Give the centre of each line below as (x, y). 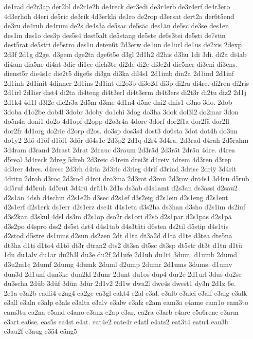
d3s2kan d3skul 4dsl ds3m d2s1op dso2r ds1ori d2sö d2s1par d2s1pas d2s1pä (118, 217)
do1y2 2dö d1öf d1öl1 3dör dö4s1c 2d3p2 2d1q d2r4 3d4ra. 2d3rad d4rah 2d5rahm (126, 140)
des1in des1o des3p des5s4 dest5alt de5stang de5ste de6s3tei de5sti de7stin (115, 35)
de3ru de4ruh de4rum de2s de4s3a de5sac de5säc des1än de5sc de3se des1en (117, 26)
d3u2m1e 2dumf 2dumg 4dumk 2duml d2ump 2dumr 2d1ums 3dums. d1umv (118, 264)
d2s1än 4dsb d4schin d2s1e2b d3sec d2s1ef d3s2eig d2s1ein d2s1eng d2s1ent (116, 197)
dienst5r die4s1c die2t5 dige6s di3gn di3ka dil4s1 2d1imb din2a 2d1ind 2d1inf (119, 73)
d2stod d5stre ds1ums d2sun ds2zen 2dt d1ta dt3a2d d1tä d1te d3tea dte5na (118, 235)
